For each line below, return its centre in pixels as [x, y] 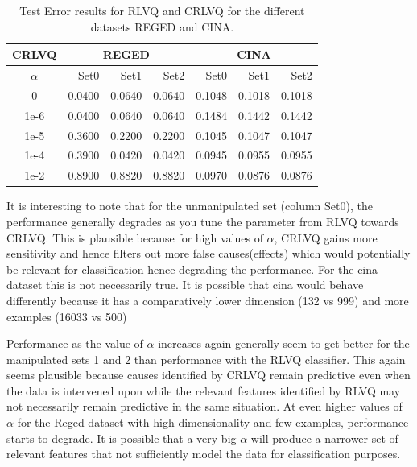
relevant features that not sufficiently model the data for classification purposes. [204, 454]
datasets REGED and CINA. [162, 26]
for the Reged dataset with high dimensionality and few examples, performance [213, 422]
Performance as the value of [75, 343]
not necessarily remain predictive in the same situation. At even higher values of [204, 406]
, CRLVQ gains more [326, 237]
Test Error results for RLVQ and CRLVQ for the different [162, 10]
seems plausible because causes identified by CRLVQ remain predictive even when [208, 375]
